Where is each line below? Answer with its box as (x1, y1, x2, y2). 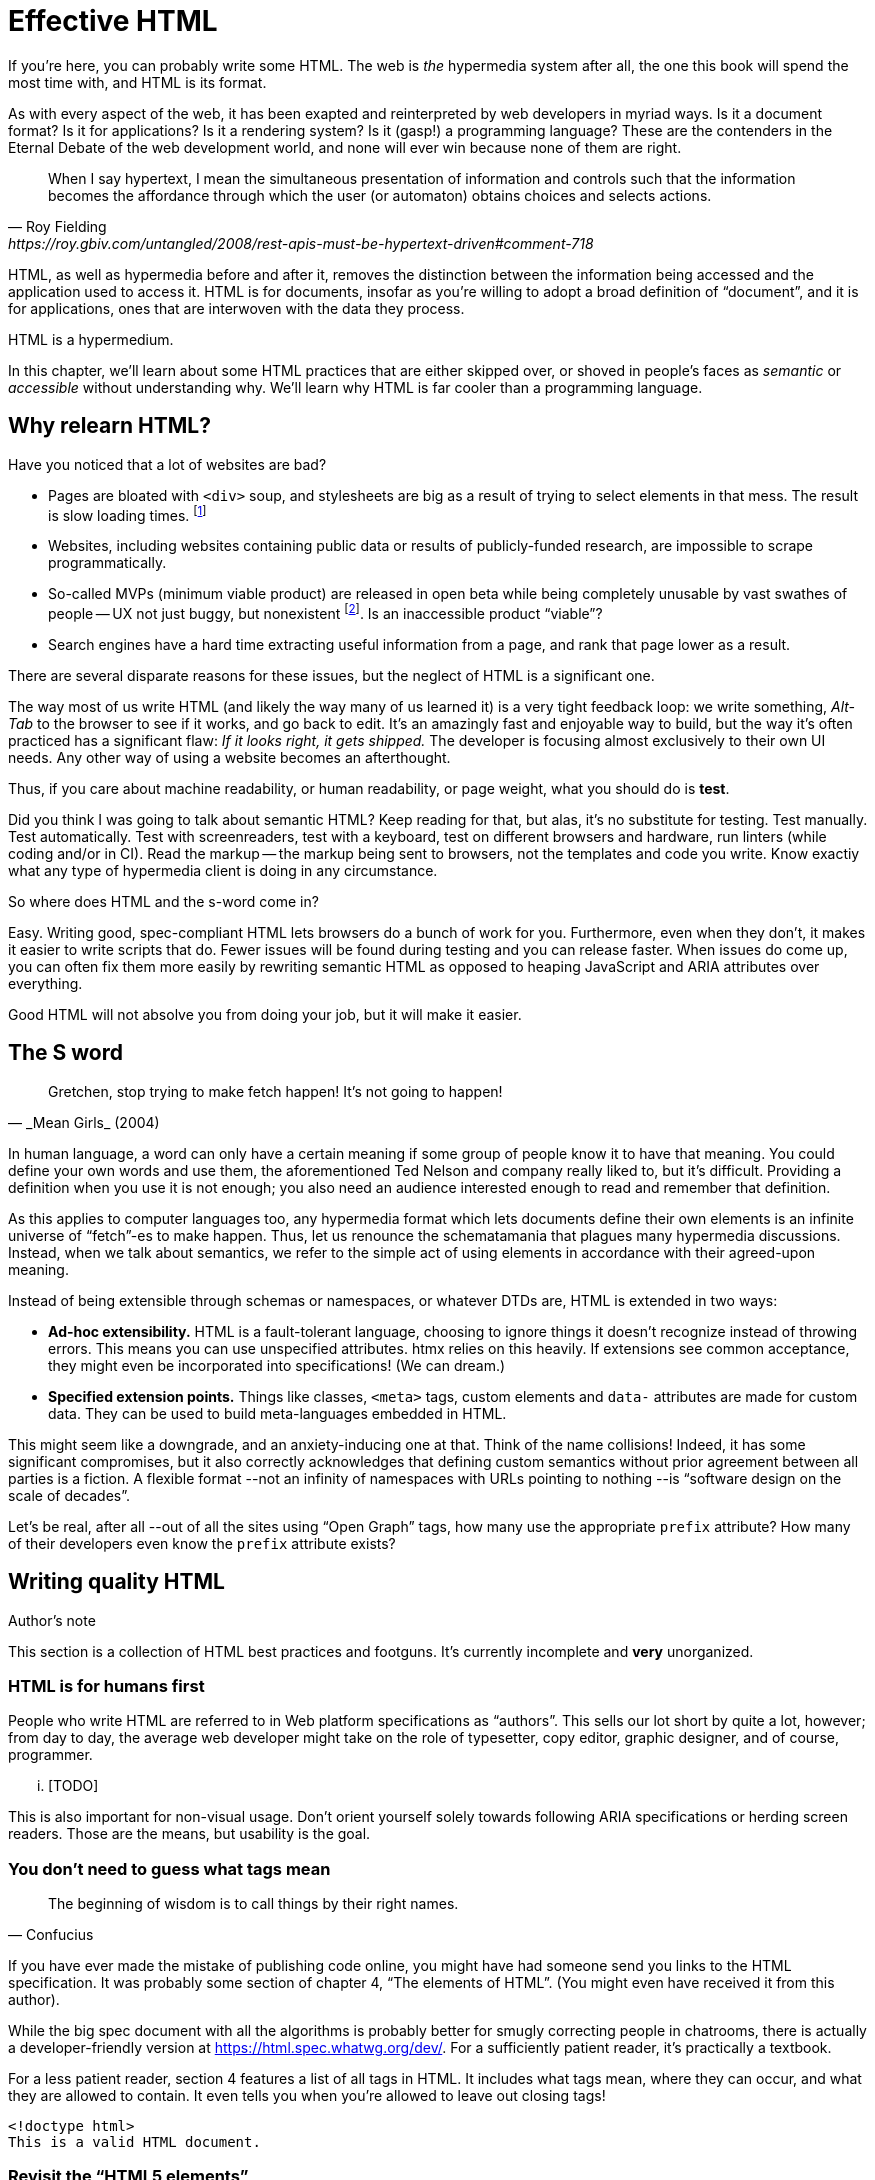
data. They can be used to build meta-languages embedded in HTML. (48, 1404, 507, 1422)
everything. (8, 974, 83, 992)
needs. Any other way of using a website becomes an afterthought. (8, 748, 451, 766)
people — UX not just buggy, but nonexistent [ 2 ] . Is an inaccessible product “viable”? (48, 602, 603, 622)
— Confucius (8, 1926, 94, 1944)
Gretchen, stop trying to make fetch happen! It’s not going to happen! (48, 1082, 503, 1100)
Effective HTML (8, 4, 218, 38)
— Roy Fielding (8, 217, 107, 235)
